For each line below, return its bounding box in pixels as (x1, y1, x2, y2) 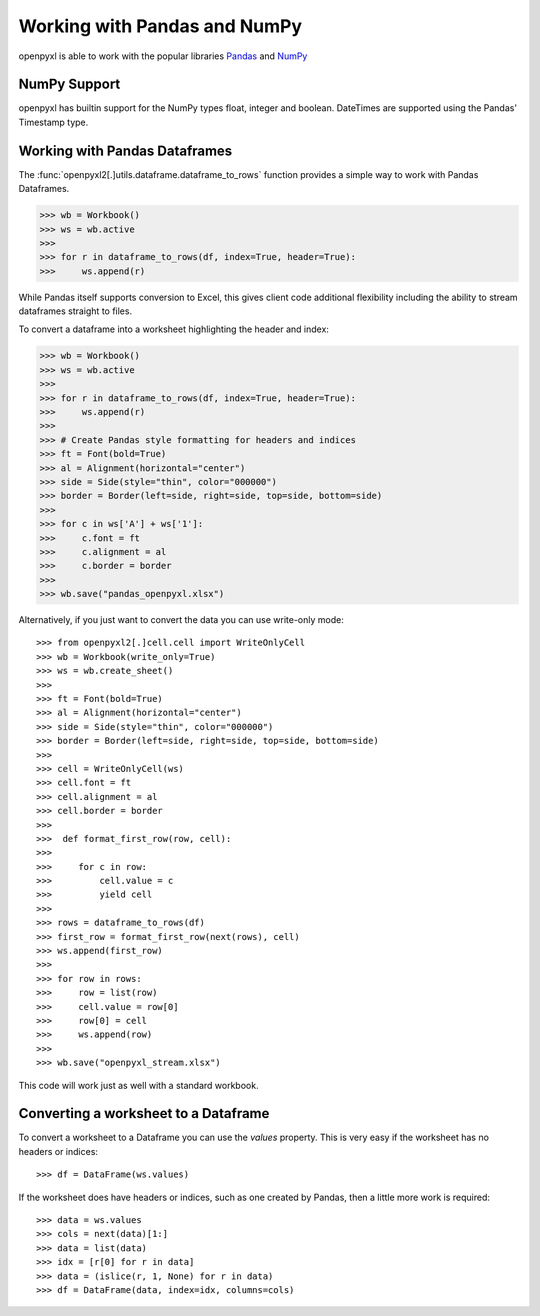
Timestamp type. (18, 116, 89, 128)
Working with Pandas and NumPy (18, 15, 303, 37)
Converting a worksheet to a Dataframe (18, 1105, 270, 1122)
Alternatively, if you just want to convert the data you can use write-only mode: (18, 614, 344, 626)
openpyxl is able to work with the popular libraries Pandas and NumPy (18, 50, 308, 62)
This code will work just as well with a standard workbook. (18, 1079, 259, 1091)
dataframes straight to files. (18, 305, 133, 317)
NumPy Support (18, 76, 121, 93)
